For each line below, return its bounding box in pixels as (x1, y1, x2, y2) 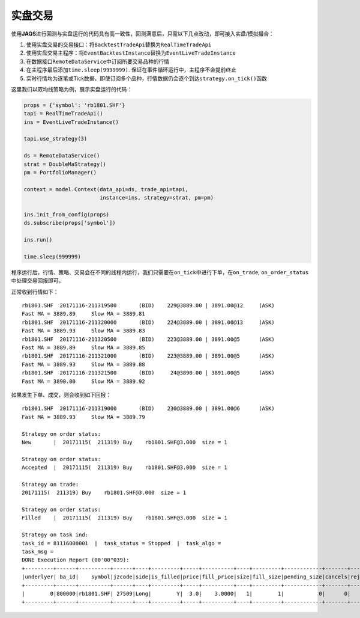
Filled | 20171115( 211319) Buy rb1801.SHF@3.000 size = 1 (22, 515, 227, 521)
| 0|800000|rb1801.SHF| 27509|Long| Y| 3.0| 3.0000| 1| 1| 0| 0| (22, 590, 351, 597)
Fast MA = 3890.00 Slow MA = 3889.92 (22, 378, 145, 385)
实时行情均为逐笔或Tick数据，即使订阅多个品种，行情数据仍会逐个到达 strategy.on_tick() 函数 (26, 75, 267, 82)
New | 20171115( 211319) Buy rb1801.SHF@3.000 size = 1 (22, 439, 227, 445)
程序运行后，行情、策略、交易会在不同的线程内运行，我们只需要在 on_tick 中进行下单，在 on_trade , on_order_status (11, 268, 309, 276)
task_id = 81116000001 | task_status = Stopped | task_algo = (22, 540, 221, 546)
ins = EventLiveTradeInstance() (23, 118, 119, 126)
